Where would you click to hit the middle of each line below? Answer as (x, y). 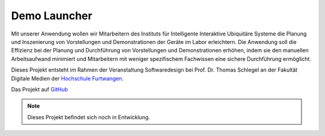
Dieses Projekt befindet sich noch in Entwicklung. (89, 117)
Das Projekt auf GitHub (40, 89)
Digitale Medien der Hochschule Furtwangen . (67, 78)
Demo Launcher (52, 16)
